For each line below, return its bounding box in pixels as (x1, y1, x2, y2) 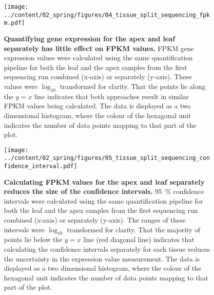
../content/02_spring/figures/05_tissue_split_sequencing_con (4, 155, 210, 162)
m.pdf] (4, 19, 25, 27)
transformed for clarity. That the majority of (67, 224, 200, 234)
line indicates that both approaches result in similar (34, 91, 189, 101)
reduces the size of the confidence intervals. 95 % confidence (4, 186, 204, 196)
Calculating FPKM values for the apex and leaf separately (4, 176, 205, 187)
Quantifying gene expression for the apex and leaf (4, 33, 175, 43)
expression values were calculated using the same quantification (4, 52, 193, 63)
